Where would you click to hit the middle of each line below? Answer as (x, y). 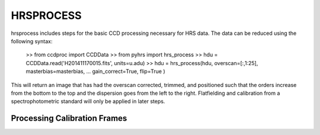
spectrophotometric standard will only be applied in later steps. (88, 101)
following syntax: (32, 41)
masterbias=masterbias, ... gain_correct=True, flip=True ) (95, 72)
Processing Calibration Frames (69, 118)
